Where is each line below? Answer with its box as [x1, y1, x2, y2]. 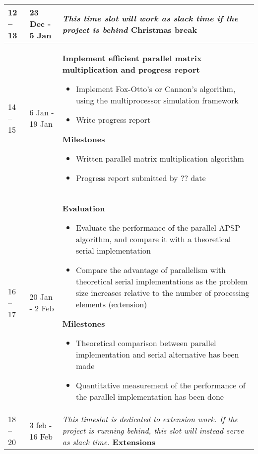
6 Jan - [29, 106, 54, 118]
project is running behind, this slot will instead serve [62, 425, 244, 436]
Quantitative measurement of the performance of [76, 379, 246, 391]
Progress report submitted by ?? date [76, 172, 206, 183]
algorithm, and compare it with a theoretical [76, 233, 231, 245]
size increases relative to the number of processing [76, 287, 250, 298]
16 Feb [29, 430, 53, 442]
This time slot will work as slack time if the [62, 12, 238, 24]
